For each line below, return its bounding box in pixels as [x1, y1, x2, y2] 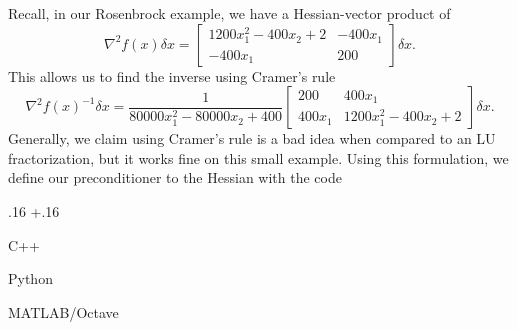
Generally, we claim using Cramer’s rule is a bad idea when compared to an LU [8, 128, 496, 149]
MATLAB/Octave [8, 301, 119, 322]
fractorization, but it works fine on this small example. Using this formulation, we [8, 147, 509, 168]
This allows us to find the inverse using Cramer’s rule [8, 65, 336, 86]
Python [8, 268, 53, 289]
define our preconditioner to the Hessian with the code [8, 167, 342, 188]
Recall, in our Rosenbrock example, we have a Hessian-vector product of [8, 3, 451, 23]
